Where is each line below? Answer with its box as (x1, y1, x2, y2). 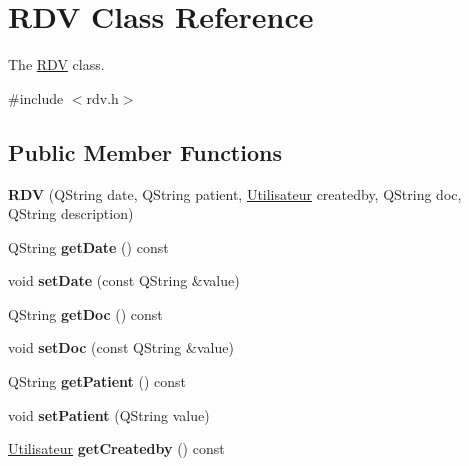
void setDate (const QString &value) (8, 270, 240, 291)
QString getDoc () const (8, 303, 163, 324)
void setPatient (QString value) (8, 404, 210, 425)
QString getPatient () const (8, 371, 187, 392)
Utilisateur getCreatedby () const (8, 438, 225, 459)
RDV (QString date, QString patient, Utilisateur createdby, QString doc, (8, 183, 462, 204)
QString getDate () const (8, 236, 169, 257)
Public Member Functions (8, 136, 282, 167)
